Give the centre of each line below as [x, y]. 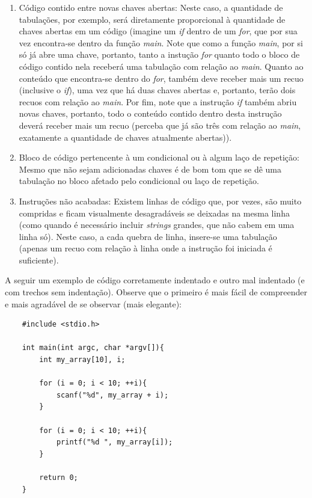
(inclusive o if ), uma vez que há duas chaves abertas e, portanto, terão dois [157, 90]
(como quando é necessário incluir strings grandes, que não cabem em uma [157, 225]
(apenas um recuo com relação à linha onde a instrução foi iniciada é [145, 248]
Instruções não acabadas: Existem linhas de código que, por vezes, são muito [160, 201]
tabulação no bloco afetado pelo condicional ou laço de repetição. [139, 181]
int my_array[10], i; [82, 360]
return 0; [59, 477]
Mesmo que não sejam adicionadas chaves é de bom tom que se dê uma [150, 169]
